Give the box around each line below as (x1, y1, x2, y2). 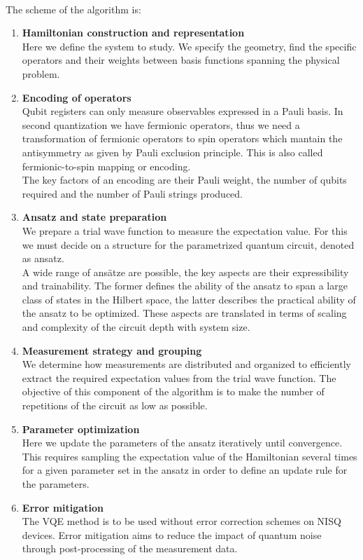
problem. (22, 66, 60, 81)
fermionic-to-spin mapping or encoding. (22, 158, 191, 173)
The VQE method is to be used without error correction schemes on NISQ (22, 514, 341, 528)
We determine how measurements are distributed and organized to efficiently (22, 357, 351, 371)
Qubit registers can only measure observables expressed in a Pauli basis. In (22, 104, 343, 118)
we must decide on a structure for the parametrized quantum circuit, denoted (22, 237, 355, 252)
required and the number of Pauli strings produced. (22, 186, 243, 200)
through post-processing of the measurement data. (22, 541, 238, 556)
